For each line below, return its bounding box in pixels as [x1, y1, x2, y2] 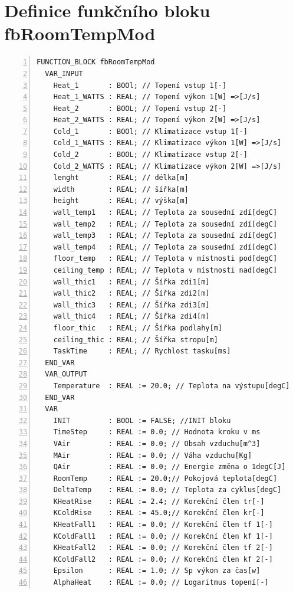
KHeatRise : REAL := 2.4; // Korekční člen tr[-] [53, 497, 265, 506]
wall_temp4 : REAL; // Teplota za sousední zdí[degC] [53, 243, 278, 251]
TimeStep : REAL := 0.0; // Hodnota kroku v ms [53, 428, 261, 437]
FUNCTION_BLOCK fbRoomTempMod [37, 58, 155, 67]
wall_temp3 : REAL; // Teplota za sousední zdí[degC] [53, 231, 278, 240]
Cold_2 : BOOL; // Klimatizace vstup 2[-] [53, 150, 248, 159]
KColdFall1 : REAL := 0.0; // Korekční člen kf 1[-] [53, 532, 273, 540]
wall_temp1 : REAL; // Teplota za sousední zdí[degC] [53, 208, 278, 217]
